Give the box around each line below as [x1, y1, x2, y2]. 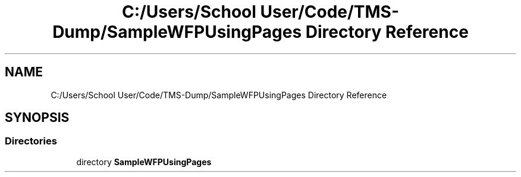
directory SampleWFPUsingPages [76, 156, 212, 167]
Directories [5, 135, 57, 147]
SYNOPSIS [5, 110, 70, 125]
